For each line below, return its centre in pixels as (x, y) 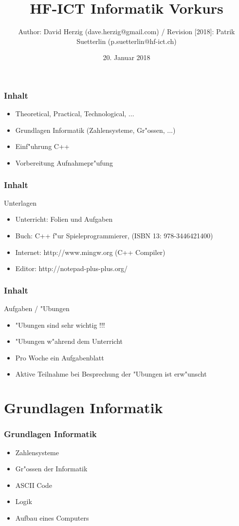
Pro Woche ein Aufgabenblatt (60, 357)
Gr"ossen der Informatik (51, 469)
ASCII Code (34, 485)
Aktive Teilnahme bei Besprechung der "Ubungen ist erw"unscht (111, 374)
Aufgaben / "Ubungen (37, 308)
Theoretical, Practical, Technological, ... (75, 114)
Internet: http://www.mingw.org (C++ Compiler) (90, 252)
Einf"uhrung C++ (42, 146)
